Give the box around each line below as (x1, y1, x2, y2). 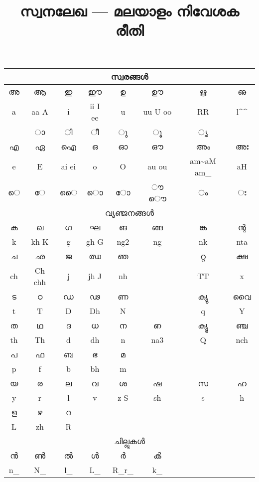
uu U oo (143, 106, 172, 118)
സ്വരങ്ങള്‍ (111, 70, 148, 82)
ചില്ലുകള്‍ (114, 435, 145, 447)
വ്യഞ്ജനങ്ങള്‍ (105, 206, 154, 218)
